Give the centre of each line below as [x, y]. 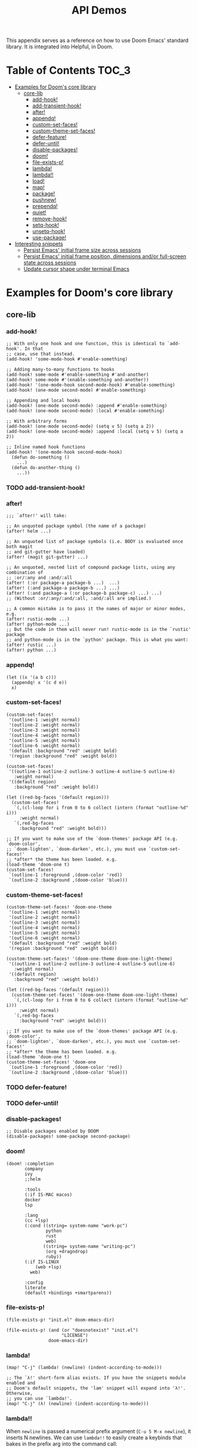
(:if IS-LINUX [42, 1262]
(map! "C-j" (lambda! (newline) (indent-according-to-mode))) [84, 1368]
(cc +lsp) [37, 1221]
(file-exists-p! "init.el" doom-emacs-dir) [60, 1320]
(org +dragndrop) [67, 1251]
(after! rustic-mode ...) [38, 619]
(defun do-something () [40, 457]
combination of [25, 573]
